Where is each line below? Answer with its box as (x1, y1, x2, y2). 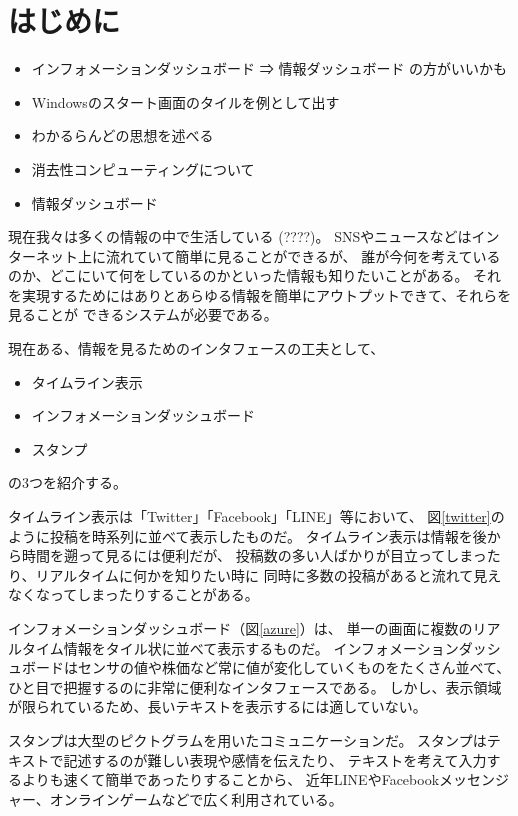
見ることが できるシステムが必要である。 (8, 304, 278, 325)
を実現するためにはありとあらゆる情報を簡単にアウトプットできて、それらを (8, 284, 512, 305)
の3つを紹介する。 (8, 472, 127, 493)
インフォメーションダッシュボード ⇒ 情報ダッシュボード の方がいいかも (31, 58, 508, 79)
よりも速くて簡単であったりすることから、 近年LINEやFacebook (21, 769, 440, 790)
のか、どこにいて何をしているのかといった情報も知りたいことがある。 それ (8, 265, 502, 286)
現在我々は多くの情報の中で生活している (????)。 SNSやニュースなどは (8, 226, 472, 247)
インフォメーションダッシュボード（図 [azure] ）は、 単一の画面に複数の (8, 618, 473, 638)
